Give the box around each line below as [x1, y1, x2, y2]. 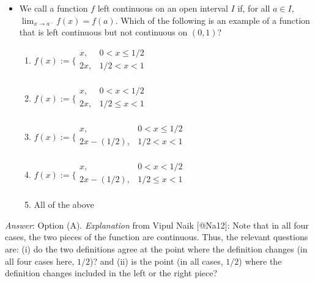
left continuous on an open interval [97, 2, 228, 14]
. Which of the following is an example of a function [115, 13, 310, 26]
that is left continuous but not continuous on [19, 26, 188, 39]
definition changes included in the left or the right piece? [5, 266, 218, 279]
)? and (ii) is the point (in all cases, [90, 254, 223, 267]
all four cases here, [5, 254, 75, 267]
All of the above [34, 198, 94, 211]
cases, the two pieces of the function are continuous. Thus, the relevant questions [5, 230, 308, 243]
